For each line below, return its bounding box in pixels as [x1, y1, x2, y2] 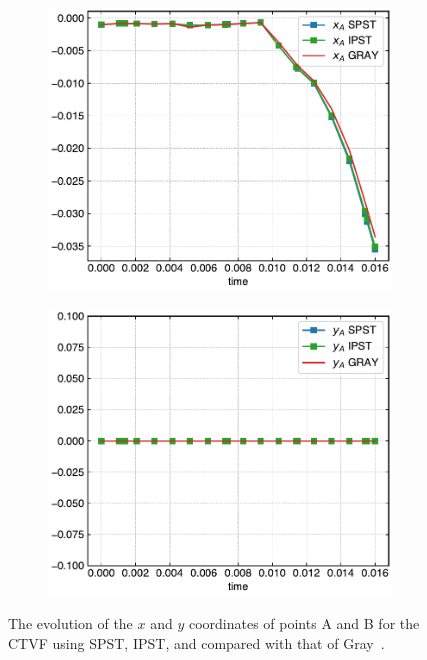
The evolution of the [8, 613, 133, 634]
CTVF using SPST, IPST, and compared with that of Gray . [8, 633, 385, 654]
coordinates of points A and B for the [188, 613, 420, 634]
